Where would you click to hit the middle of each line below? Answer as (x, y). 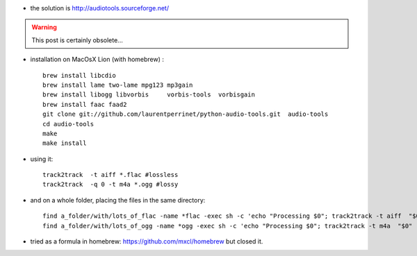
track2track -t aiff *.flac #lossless (111, 175)
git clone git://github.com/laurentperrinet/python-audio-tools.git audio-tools (186, 114)
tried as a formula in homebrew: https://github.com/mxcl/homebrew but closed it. (147, 241)
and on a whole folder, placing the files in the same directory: (118, 200)
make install (65, 143)
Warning (44, 27)
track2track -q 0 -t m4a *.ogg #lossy (111, 185)
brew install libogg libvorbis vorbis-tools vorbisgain (149, 95)
